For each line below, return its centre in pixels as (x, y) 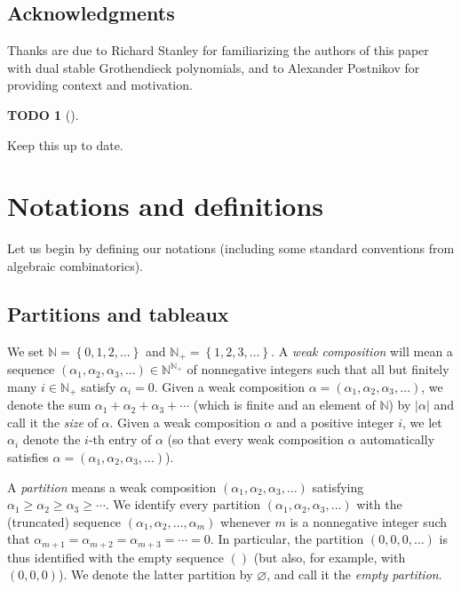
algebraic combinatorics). (75, 265)
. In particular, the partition (287, 539)
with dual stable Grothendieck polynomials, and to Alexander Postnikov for (214, 67)
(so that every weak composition (256, 439)
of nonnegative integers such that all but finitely (318, 369)
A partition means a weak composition (112, 486)
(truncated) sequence (64, 521)
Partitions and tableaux (118, 313)
